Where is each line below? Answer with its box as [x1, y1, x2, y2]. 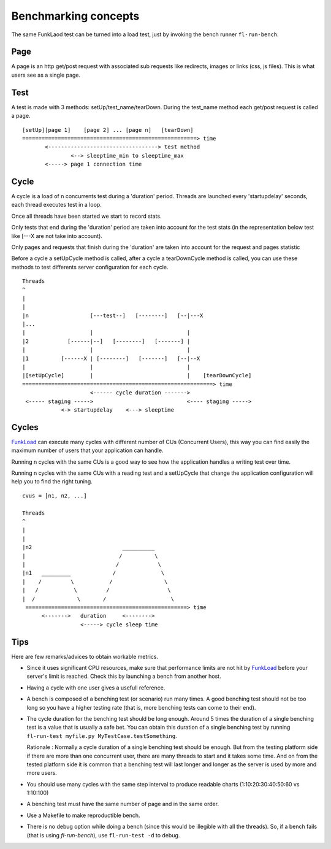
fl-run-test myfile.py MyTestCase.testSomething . [26, 732, 177, 739]
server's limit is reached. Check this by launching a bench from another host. [26, 672, 221, 680]
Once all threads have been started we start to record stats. [11, 212, 162, 220]
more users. [26, 769, 58, 777]
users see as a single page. [11, 71, 81, 79]
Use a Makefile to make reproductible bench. [26, 812, 140, 819]
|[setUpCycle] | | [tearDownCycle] [22, 372, 252, 379]
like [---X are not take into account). [11, 232, 102, 239]
